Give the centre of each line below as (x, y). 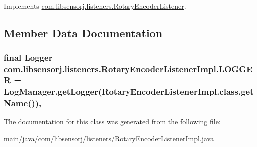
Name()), (23, 103)
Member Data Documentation (83, 33)
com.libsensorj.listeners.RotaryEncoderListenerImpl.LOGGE (128, 69)
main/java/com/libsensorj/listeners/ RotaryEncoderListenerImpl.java (109, 138)
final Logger (28, 57)
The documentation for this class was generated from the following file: (112, 121)
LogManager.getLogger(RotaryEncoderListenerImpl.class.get (129, 92)
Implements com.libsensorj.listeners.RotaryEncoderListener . (95, 6)
